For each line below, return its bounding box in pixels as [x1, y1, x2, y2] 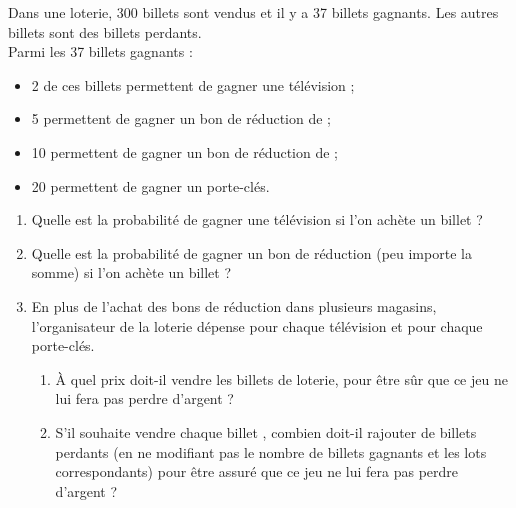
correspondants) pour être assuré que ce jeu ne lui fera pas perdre [55, 461, 459, 482]
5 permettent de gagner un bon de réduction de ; [31, 108, 331, 129]
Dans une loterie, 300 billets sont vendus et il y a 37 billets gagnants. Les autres [8, 2, 499, 22]
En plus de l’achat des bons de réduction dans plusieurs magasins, [31, 295, 437, 316]
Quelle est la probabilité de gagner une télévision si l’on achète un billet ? [31, 209, 483, 230]
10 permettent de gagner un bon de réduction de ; [31, 141, 338, 162]
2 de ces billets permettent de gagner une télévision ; [31, 74, 355, 95]
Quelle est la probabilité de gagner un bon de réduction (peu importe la [31, 242, 472, 263]
